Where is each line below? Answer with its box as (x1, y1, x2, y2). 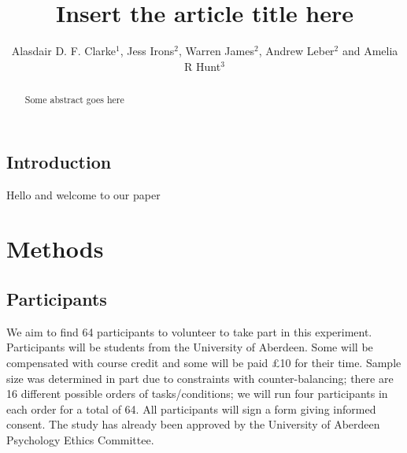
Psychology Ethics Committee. (6, 431, 154, 447)
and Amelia (342, 43, 398, 59)
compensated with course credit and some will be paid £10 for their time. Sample (6, 354, 401, 370)
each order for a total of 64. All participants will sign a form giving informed (6, 400, 376, 417)
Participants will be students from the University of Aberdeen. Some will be (6, 339, 373, 355)
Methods (6, 232, 104, 265)
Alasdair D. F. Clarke (11, 43, 117, 59)
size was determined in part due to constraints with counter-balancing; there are (6, 369, 394, 386)
